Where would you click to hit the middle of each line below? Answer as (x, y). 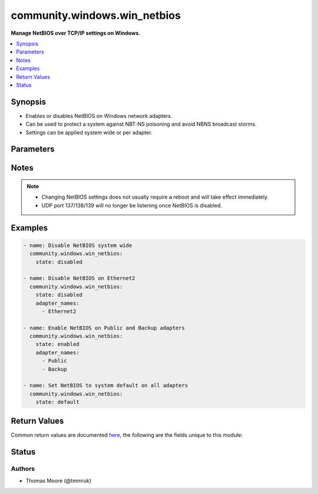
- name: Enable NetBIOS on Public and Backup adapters (104, 328)
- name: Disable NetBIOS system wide (78, 245)
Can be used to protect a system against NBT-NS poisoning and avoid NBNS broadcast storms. (141, 124)
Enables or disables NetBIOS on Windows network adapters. (99, 116)
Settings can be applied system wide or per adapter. (89, 132)
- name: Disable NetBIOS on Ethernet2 (79, 278)
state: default (57, 402)
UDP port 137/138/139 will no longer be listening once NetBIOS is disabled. (132, 205)
